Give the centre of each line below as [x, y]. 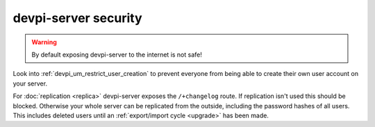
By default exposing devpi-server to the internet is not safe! [117, 55]
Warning [44, 42]
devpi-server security [77, 18]
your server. [30, 84]
